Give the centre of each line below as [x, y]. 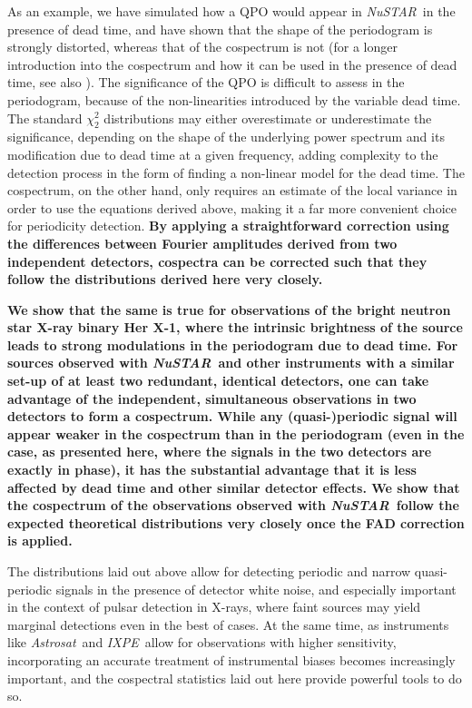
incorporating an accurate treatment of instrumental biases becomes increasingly [231, 659]
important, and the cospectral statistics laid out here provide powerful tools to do [235, 678]
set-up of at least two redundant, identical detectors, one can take [218, 381]
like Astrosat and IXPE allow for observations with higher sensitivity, [202, 642]
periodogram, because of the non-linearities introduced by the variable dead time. [234, 99]
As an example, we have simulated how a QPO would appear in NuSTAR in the [231, 11]
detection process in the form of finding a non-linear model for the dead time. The [236, 172]
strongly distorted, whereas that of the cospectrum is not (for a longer [202, 47]
